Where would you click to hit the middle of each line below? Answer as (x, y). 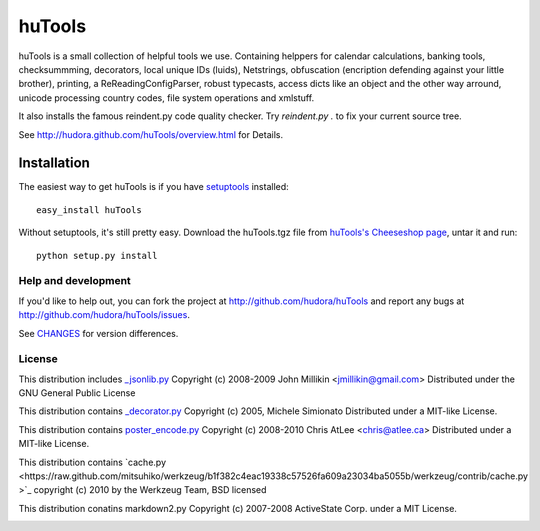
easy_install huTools (89, 209)
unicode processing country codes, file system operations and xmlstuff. (166, 97)
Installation (54, 163)
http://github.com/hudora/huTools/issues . (104, 315)
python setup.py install (97, 255)
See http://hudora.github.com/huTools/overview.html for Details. (151, 134)
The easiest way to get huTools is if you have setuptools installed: (153, 187)
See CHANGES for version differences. (98, 333)
